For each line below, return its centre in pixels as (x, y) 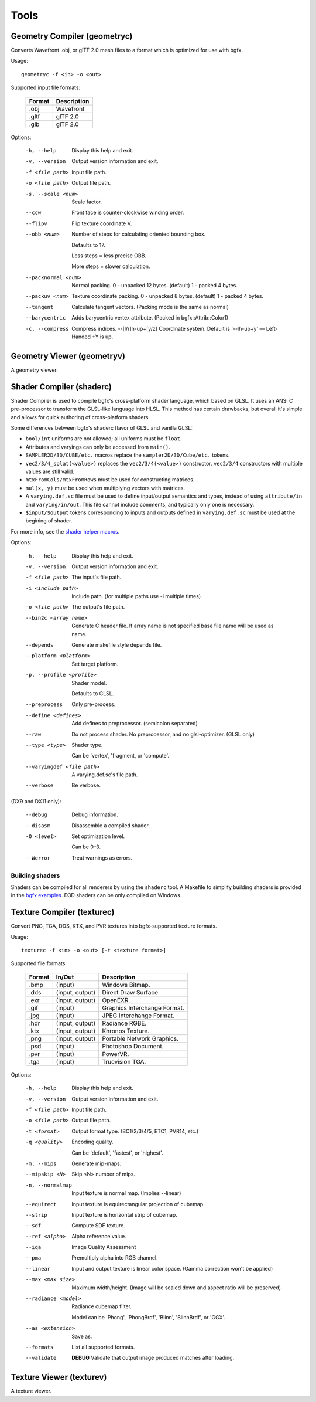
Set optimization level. (98, 836)
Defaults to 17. (88, 245)
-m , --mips (41, 1163)
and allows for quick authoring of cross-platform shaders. (80, 417)
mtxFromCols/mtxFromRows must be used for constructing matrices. (110, 480)
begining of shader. (49, 521)
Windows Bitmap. (126, 985)
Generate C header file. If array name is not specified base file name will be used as (173, 626)
